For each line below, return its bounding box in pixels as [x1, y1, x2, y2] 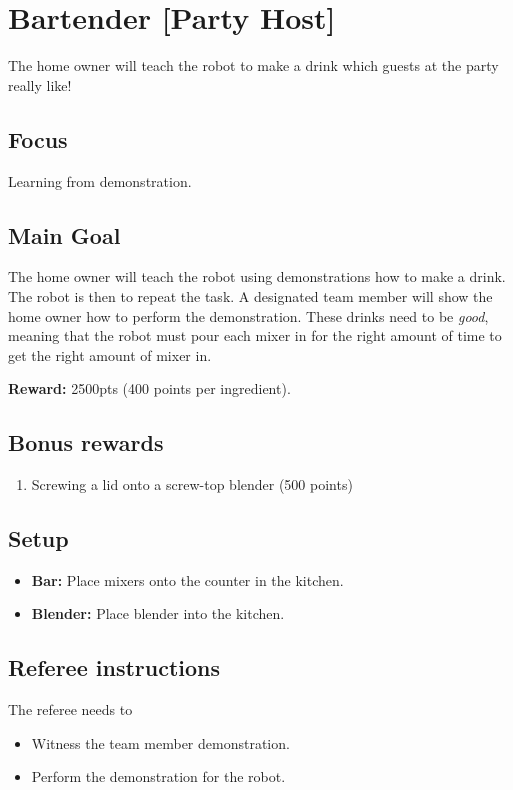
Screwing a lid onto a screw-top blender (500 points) [31, 474, 353, 495]
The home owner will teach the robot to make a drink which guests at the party [8, 55, 499, 76]
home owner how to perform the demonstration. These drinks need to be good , [8, 305, 489, 326]
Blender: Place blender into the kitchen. [31, 603, 285, 624]
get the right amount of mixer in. [8, 344, 212, 365]
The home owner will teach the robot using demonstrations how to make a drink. [8, 266, 506, 287]
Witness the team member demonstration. [31, 732, 290, 753]
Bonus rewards [8, 427, 164, 458]
